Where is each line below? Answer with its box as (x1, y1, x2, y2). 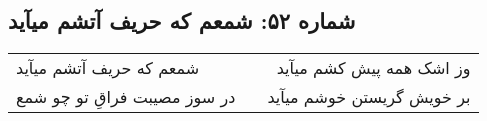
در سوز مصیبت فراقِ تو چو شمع (16, 85, 236, 109)
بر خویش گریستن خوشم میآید (267, 85, 471, 109)
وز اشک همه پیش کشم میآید (276, 56, 471, 80)
